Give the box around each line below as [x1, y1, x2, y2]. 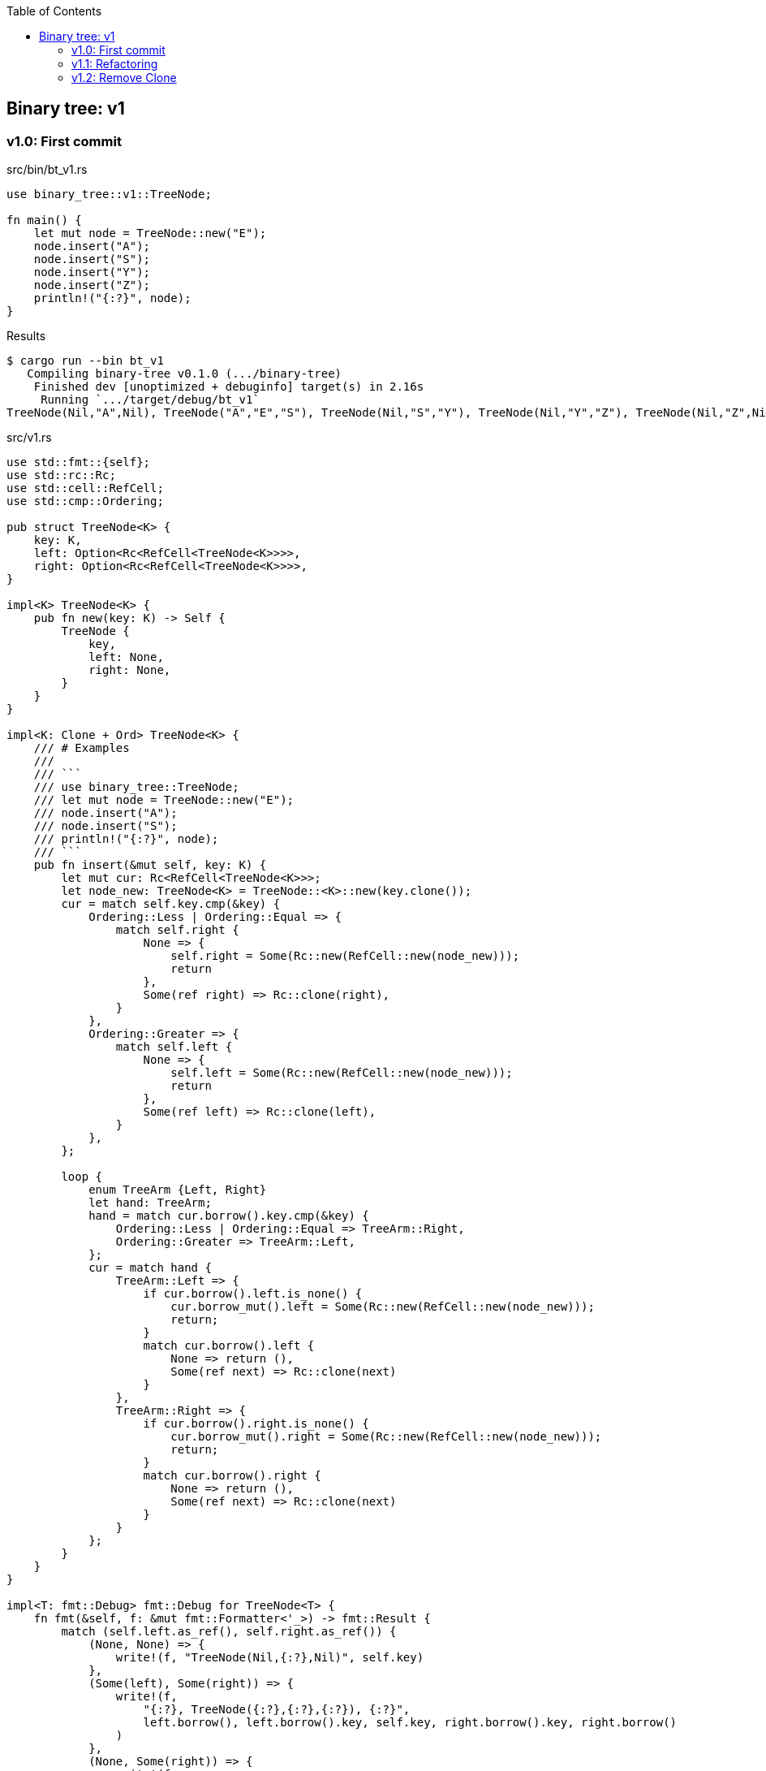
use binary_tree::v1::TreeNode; [6, 188, 212, 201]
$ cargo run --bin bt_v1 [6, 354, 164, 368]
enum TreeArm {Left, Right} [88, 1183, 267, 1197]
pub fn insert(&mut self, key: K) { [33, 858, 267, 872]
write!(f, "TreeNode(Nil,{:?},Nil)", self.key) [115, 1651, 424, 1665]
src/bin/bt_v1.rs [6, 162, 88, 177]
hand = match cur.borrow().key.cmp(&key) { [88, 1209, 369, 1223]
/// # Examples [33, 741, 130, 755]
